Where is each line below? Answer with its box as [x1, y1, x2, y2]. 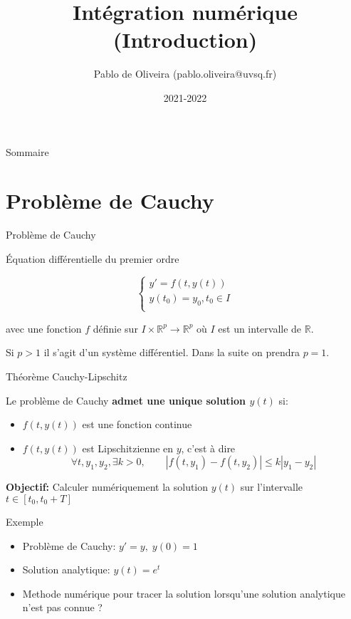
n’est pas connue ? [22, 600, 103, 615]
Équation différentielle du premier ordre [6, 251, 179, 266]
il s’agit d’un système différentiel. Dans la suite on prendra [43, 345, 300, 360]
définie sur [93, 321, 138, 335]
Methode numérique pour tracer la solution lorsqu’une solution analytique [22, 586, 345, 600]
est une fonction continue [82, 417, 192, 432]
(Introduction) [112, 25, 258, 54]
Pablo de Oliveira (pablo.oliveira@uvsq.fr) [93, 66, 277, 81]
